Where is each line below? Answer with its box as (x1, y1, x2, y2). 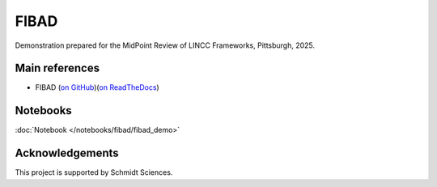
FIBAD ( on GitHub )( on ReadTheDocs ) (35, 83, 159, 92)
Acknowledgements (15, 147, 119, 160)
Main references (15, 62, 100, 75)
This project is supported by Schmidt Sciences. (15, 168, 173, 177)
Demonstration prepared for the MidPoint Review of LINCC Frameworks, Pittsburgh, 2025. (15, 40, 316, 50)
